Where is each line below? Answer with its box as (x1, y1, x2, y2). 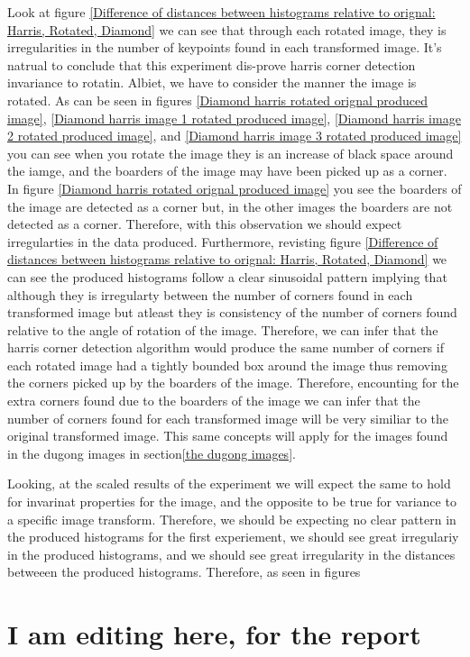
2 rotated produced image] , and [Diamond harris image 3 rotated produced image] (7, 126, 462, 145)
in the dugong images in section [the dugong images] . (7, 443, 296, 462)
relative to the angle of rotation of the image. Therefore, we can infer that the (7, 320, 438, 339)
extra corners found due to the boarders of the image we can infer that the (7, 391, 420, 410)
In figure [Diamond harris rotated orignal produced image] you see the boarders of (7, 178, 462, 197)
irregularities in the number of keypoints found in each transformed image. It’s (7, 38, 442, 57)
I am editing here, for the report (7, 616, 421, 652)
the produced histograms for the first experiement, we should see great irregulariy (7, 527, 459, 546)
